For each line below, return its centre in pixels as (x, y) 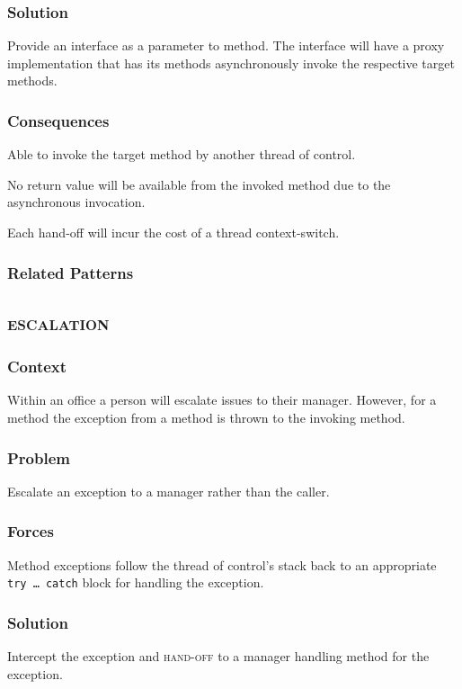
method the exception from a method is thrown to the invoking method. (206, 418)
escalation (58, 322)
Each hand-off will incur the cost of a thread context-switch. (173, 232)
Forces (31, 531)
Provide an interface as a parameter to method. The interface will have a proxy (226, 45)
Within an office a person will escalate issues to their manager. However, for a (222, 400)
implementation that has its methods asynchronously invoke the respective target (231, 63)
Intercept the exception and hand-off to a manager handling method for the (218, 656)
